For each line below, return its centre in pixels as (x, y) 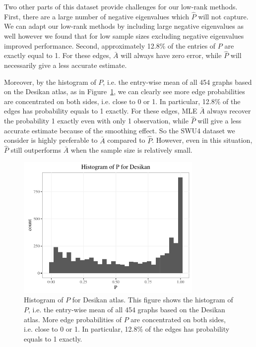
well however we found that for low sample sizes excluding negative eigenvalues (124, 36)
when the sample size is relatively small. (131, 150)
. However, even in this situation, (202, 140)
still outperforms (36, 150)
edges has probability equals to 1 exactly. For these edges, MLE (101, 111)
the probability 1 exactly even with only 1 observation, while (96, 121)
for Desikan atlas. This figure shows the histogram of (153, 300)
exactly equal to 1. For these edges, (58, 55)
